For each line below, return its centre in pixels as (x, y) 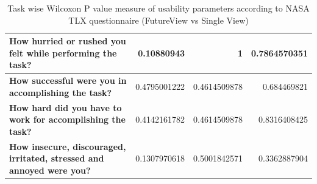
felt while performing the (63, 53)
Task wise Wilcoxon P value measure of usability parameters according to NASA (158, 8)
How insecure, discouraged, (68, 146)
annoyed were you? (50, 170)
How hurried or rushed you (68, 41)
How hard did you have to (66, 107)
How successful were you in (68, 80)
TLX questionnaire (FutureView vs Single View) (158, 20)
